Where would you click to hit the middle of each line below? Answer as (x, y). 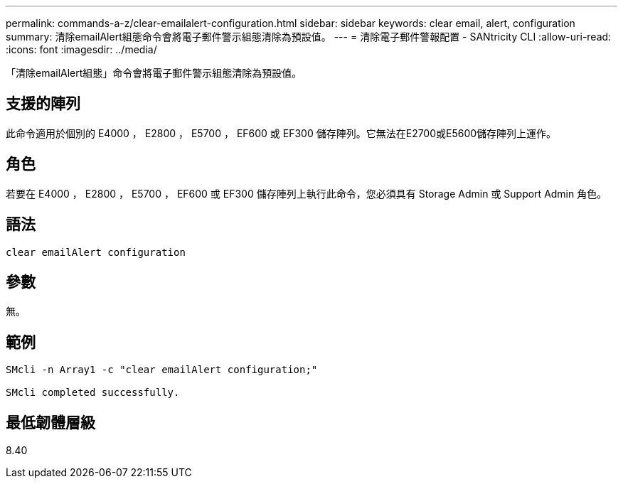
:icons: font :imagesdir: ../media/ (81, 49)
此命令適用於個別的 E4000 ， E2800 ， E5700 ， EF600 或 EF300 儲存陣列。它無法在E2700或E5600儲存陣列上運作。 (281, 133)
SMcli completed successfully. (93, 393)
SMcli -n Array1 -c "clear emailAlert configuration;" (162, 370)
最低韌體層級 (50, 422)
